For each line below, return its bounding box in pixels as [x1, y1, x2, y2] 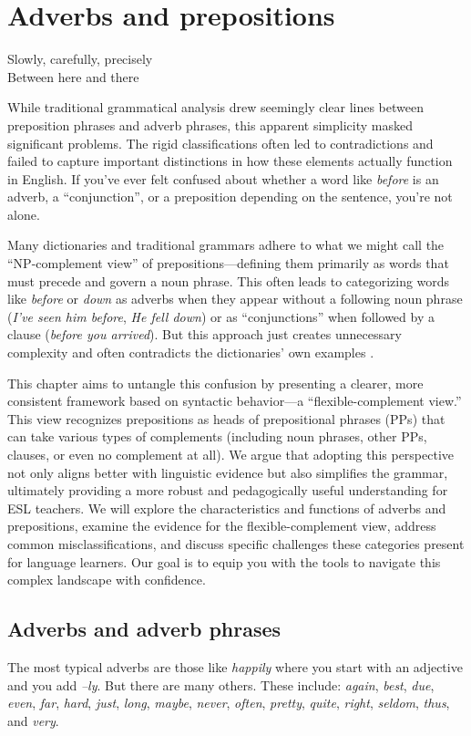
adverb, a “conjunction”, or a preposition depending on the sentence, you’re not [7, 187, 453, 206]
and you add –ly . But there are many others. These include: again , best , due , [7, 675, 435, 694]
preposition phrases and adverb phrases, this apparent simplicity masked [7, 115, 413, 134]
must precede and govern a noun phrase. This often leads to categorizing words [7, 271, 450, 290]
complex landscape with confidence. [7, 570, 206, 589]
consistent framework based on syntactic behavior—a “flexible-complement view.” [7, 391, 462, 410]
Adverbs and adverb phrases [7, 615, 282, 643]
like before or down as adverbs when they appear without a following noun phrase [7, 289, 463, 308]
